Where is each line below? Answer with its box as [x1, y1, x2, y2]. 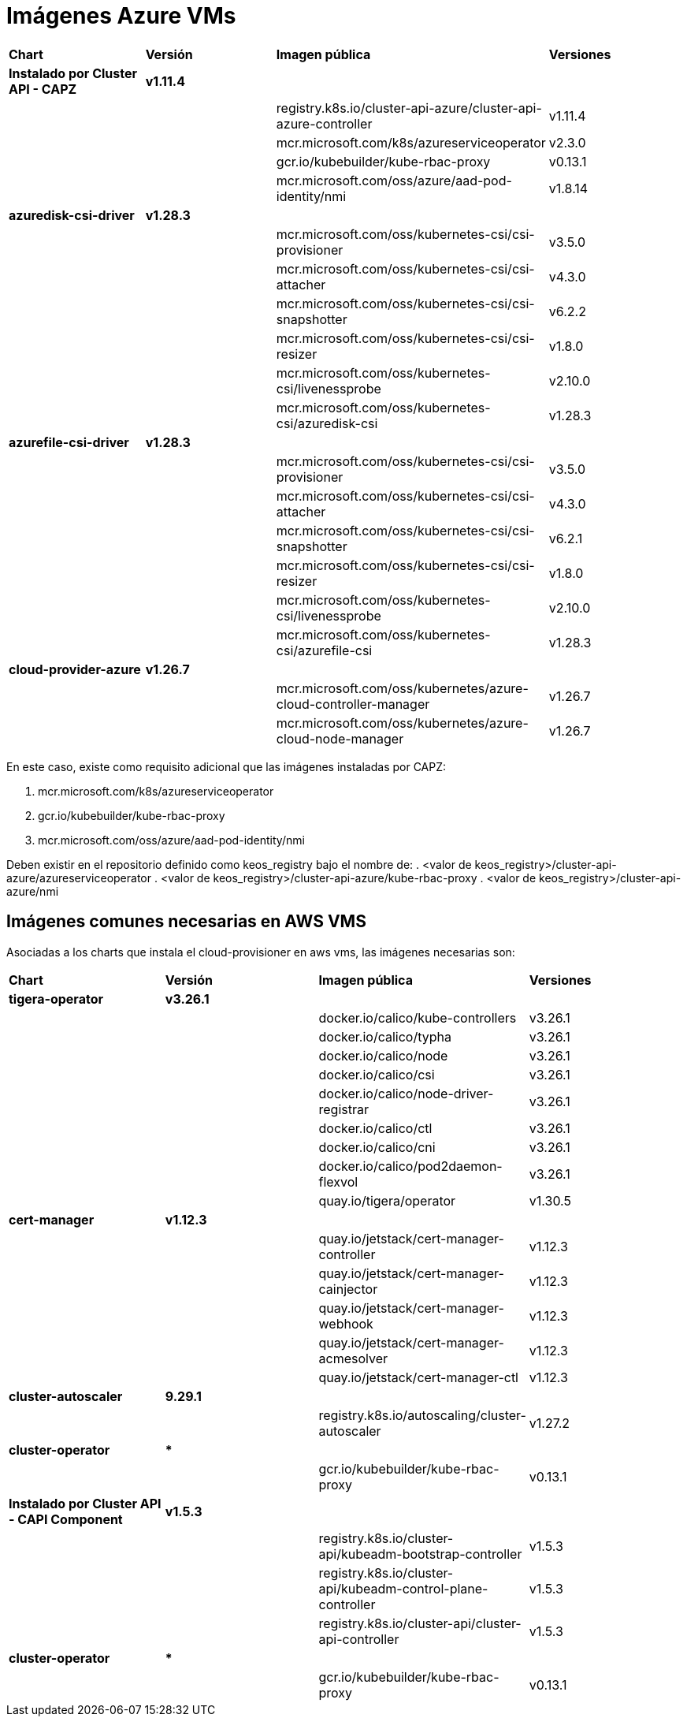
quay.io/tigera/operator [318, 1192, 456, 1209]
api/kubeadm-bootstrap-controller [318, 1545, 522, 1562]
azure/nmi [6, 884, 59, 898]
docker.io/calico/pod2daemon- [318, 1157, 503, 1174]
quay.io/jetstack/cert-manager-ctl [318, 1369, 518, 1385]
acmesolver [318, 1350, 388, 1366]
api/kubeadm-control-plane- [318, 1580, 488, 1597]
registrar [318, 1101, 369, 1117]
